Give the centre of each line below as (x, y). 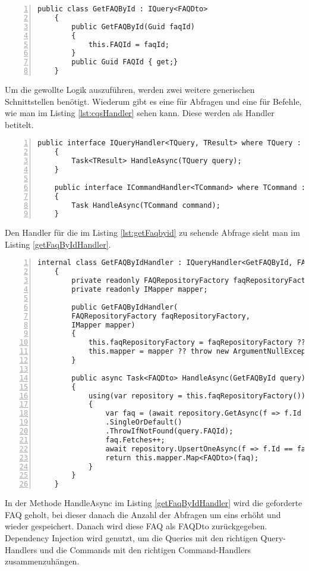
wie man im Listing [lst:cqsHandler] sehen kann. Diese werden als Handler (140, 113)
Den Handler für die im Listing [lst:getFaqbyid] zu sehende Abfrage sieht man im (152, 233)
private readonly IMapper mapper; (140, 290)
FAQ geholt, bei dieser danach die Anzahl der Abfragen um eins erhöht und (143, 514)
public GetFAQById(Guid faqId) (133, 26)
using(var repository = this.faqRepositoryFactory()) (197, 396)
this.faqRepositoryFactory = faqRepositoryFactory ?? (197, 343)
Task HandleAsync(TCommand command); (146, 205)
